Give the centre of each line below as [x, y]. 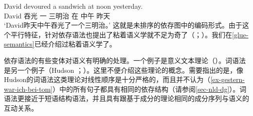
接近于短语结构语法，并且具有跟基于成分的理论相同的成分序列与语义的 [136, 98]
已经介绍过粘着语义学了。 [75, 44]
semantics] [19, 44]
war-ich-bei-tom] [28, 89]
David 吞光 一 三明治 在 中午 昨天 [57, 15]
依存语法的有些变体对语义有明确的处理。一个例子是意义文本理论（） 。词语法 [125, 60]
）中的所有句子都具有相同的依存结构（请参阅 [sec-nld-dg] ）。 [146, 89]
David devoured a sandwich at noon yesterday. [73, 6]
